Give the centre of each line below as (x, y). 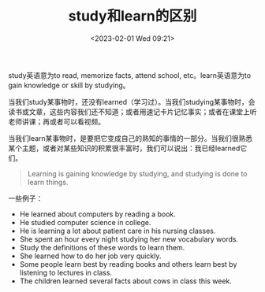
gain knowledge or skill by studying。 (69, 85)
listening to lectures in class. (66, 272)
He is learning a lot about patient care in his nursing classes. (118, 231)
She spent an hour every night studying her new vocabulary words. (129, 239)
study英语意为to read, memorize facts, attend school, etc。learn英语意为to (129, 75)
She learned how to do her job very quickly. (90, 256)
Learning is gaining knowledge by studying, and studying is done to (137, 173)
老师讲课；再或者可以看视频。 (56, 121)
